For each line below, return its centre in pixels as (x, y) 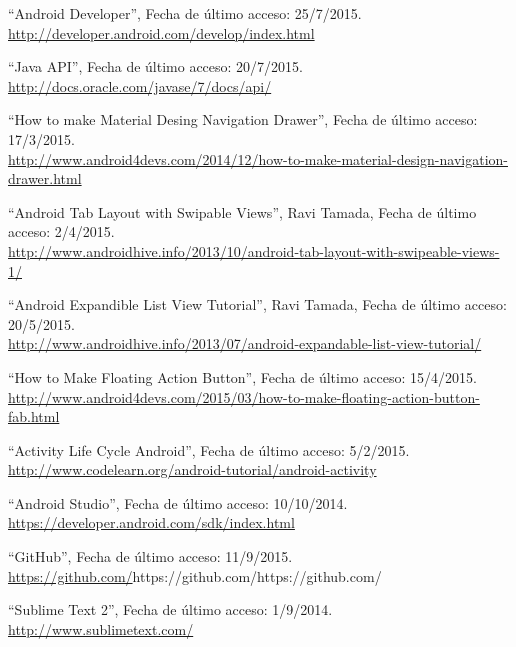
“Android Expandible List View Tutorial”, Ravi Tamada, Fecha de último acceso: (257, 304)
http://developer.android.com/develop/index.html (161, 32)
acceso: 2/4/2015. (61, 231)
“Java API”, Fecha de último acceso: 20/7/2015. (156, 66)
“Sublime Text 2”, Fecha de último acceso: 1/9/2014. (170, 609)
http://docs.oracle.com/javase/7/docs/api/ (140, 85)
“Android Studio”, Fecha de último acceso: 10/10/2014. (178, 502)
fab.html (34, 416)
